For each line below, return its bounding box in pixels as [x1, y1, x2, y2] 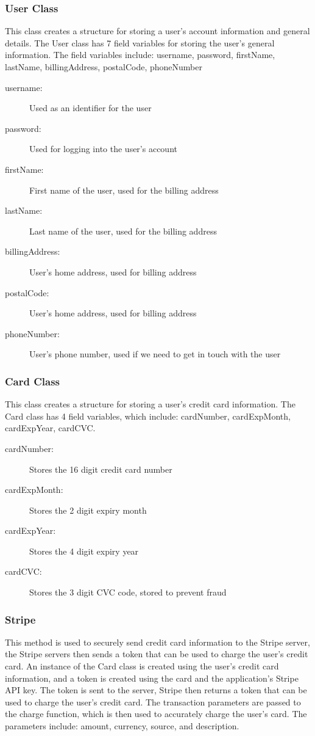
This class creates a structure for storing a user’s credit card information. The [5, 398, 296, 410]
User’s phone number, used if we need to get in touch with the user [29, 348, 281, 360]
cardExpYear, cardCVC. [5, 421, 96, 434]
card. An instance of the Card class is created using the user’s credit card [5, 660, 279, 672]
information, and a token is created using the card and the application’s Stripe [5, 671, 299, 684]
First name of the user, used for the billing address [29, 183, 219, 196]
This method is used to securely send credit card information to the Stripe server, [5, 635, 310, 648]
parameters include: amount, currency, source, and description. [5, 720, 239, 732]
